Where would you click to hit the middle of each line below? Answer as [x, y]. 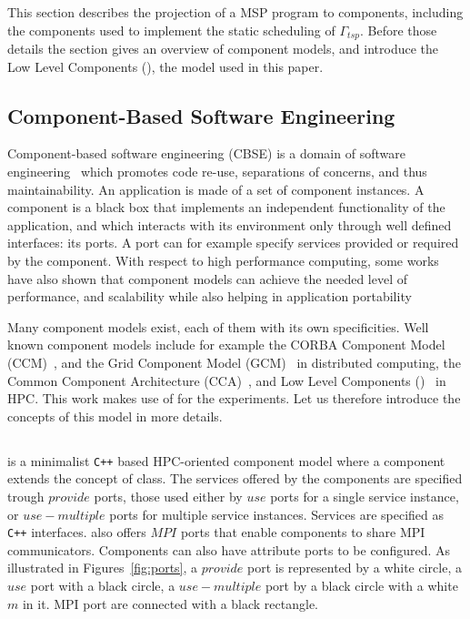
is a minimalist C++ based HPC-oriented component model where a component [226, 460]
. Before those [398, 30]
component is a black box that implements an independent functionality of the [226, 207]
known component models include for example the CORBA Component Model [226, 345]
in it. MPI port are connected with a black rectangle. [170, 603]
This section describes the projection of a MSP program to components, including [235, 12]
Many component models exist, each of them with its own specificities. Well [218, 326]
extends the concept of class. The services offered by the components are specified [235, 478]
